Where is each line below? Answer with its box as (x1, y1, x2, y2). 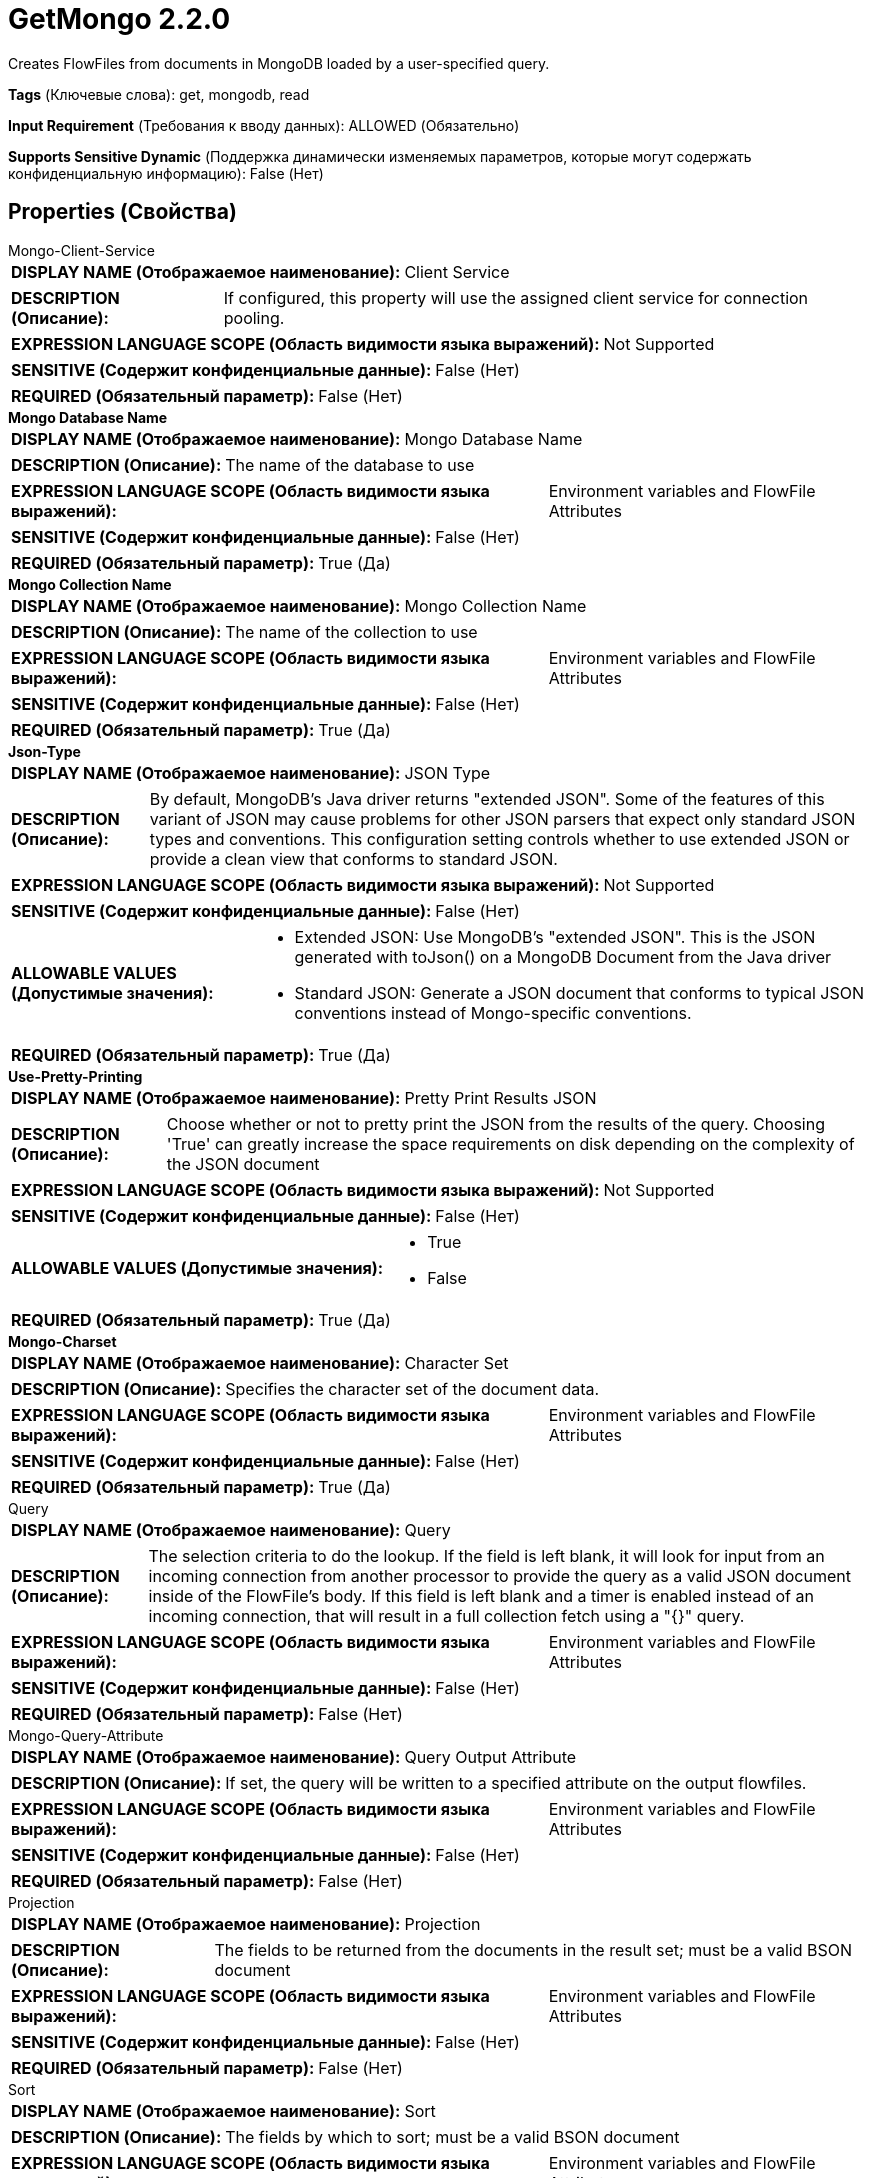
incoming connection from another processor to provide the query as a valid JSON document (148, 1565, 851, 1586)
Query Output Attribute (404, 1746, 577, 1767)
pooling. (223, 307, 285, 328)
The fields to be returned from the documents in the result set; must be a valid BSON (214, 1939, 853, 1960)
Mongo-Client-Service (8, 241, 155, 259)
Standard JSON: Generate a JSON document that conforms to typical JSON (294, 982, 864, 1003)
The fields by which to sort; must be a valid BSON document (225, 2126, 680, 2147)
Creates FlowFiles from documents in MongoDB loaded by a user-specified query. (8, 54, 550, 72)
